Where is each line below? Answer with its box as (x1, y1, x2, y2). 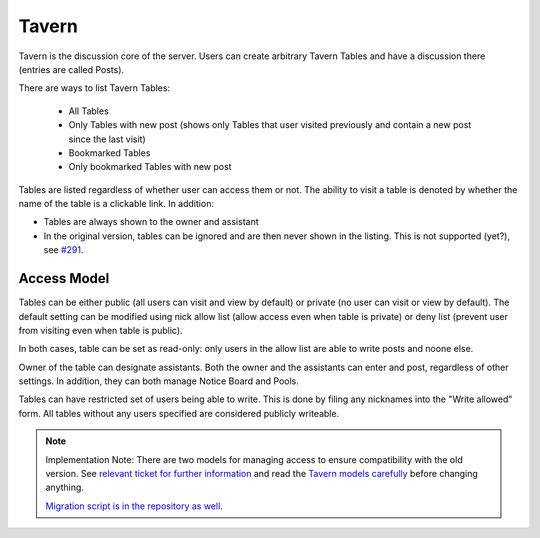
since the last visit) (68, 133, 146, 145)
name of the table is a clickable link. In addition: (18, 198, 215, 210)
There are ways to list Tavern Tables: (18, 82, 170, 94)
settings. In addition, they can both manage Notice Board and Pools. (18, 375, 299, 387)
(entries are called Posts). (18, 63, 125, 75)
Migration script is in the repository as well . (45, 500, 224, 512)
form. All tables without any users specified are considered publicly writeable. (18, 407, 340, 419)
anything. (45, 481, 85, 494)
